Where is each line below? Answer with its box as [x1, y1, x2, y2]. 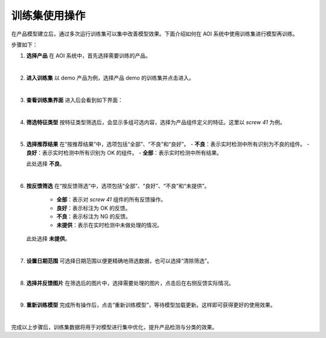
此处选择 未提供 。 [26, 235, 71, 242]
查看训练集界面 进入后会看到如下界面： [26, 96, 123, 104]
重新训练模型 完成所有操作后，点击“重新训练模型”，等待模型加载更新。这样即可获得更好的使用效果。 [26, 301, 276, 308]
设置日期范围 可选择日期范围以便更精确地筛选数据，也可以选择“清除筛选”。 [26, 257, 213, 264]
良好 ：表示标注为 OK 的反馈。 [56, 204, 131, 211]
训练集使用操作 [11, 9, 86, 22]
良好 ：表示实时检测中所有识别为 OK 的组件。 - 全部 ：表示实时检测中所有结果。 [26, 149, 223, 156]
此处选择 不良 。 [26, 160, 65, 167]
